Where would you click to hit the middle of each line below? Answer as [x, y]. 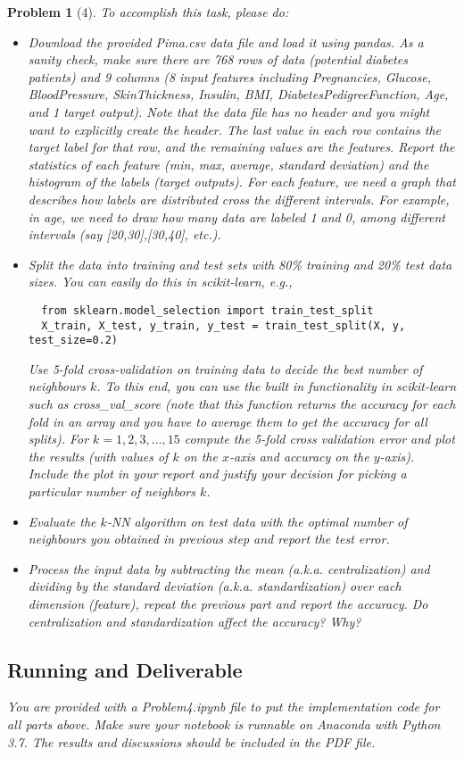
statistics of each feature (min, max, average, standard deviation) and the [228, 164]
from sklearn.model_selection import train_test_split [207, 310]
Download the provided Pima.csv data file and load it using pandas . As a [226, 42]
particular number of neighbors [112, 491]
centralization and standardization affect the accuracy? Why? [195, 621]
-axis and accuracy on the [299, 456]
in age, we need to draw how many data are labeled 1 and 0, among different [236, 216]
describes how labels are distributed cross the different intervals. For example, [239, 199]
